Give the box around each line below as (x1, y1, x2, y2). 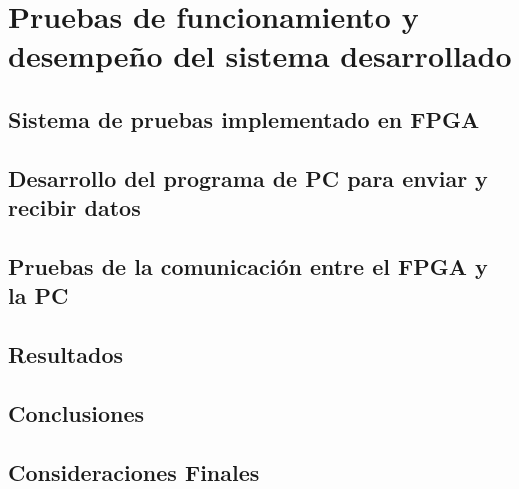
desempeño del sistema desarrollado (8, 35, 512, 76)
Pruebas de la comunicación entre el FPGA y (8, 250, 488, 281)
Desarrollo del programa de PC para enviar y (8, 162, 488, 193)
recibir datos (8, 192, 141, 223)
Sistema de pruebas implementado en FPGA (8, 103, 480, 134)
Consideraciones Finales (8, 456, 260, 487)
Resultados (8, 339, 123, 370)
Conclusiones (8, 397, 145, 428)
